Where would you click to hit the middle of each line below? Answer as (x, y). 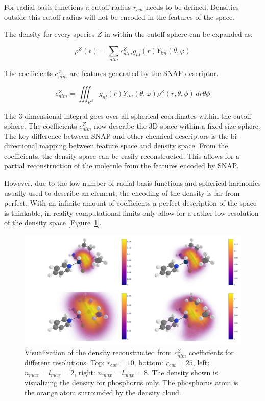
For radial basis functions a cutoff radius (67, 7)
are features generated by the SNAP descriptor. (144, 73)
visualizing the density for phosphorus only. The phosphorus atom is (131, 382)
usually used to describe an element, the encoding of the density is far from (122, 193)
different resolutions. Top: (65, 362)
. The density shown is (183, 372)
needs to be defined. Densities (192, 7)
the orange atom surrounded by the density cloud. (103, 392)
